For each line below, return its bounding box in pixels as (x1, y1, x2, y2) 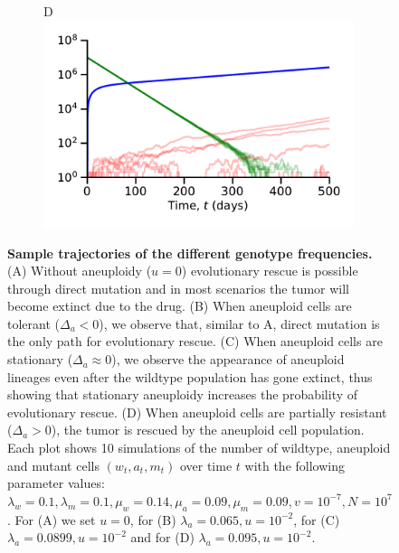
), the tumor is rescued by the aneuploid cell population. (51, 420, 365, 439)
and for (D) (130, 528, 195, 547)
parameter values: (7, 473, 105, 492)
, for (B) (129, 510, 176, 529)
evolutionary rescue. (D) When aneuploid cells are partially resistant (7, 402, 387, 421)
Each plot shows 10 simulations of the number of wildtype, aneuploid (7, 438, 391, 457)
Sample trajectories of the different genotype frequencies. (7, 243, 373, 262)
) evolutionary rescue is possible (181, 261, 358, 280)
